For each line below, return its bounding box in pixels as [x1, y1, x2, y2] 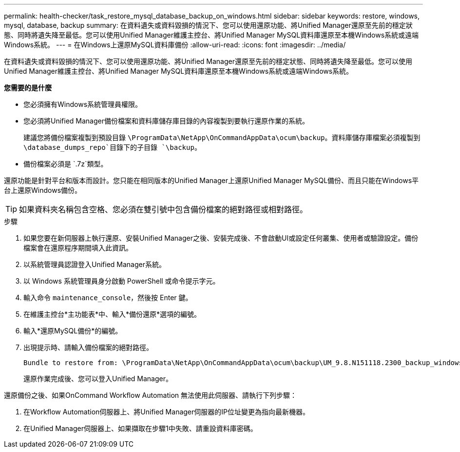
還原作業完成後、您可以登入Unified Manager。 [23, 374, 172, 383]
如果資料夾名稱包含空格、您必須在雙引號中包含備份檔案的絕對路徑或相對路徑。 [19, 205, 308, 214]
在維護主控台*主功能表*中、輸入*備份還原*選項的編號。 [23, 310, 201, 318]
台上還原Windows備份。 [4, 186, 82, 194]
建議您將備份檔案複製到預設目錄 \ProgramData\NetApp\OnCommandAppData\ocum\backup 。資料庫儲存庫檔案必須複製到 [23, 133, 421, 142]
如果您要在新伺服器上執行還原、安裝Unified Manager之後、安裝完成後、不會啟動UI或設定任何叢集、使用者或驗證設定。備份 [23, 234, 419, 242]
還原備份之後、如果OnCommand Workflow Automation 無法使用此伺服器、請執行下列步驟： [4, 391, 297, 399]
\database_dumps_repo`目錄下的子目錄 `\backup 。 [23, 143, 201, 151]
